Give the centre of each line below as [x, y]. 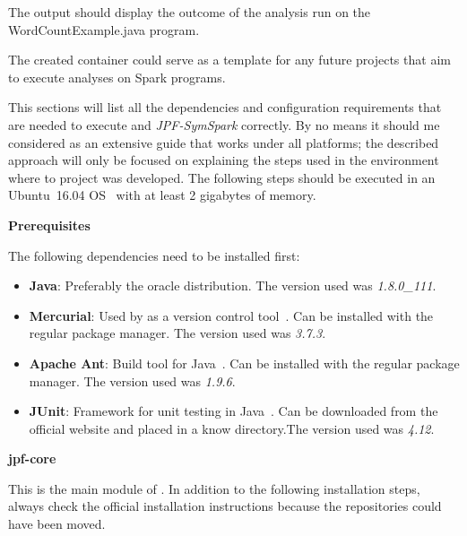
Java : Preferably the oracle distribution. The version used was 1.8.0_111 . [233, 285]
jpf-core [32, 458]
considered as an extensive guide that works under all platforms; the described [224, 142]
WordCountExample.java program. [104, 29]
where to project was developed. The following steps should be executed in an [222, 177]
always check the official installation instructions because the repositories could [225, 506]
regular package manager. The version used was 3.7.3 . [177, 333]
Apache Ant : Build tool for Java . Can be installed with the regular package [244, 363]
